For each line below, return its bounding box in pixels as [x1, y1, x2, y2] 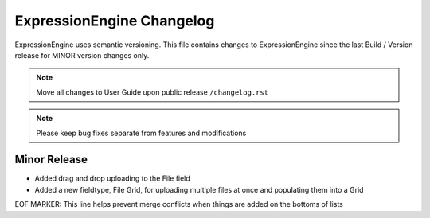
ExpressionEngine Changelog [14, 12, 215, 29]
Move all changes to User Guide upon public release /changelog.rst [36, 88, 269, 97]
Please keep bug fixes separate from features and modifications [36, 128, 247, 138]
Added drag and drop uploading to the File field [34, 173, 190, 183]
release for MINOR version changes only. [14, 50, 150, 60]
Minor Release [14, 153, 88, 166]
